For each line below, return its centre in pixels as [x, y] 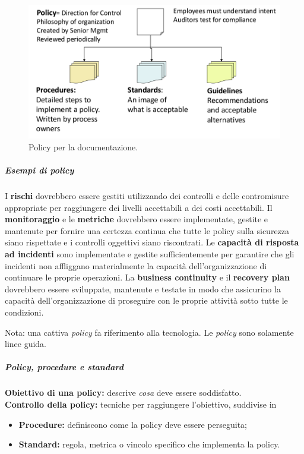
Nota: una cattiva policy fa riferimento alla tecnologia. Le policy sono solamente [149, 332]
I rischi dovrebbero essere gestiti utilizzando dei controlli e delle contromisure [147, 196]
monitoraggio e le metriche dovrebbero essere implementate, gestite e [137, 219]
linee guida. [26, 344]
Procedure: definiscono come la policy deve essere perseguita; [133, 424]
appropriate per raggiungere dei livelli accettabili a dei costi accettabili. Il [139, 207]
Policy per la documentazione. [83, 146]
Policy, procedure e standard [64, 367]
